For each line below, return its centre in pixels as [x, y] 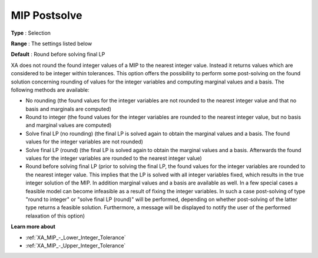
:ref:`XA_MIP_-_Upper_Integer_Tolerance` [76, 245]
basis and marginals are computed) [69, 109]
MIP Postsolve [47, 15]
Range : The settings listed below [52, 43]
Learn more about [33, 227]
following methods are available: [50, 90]
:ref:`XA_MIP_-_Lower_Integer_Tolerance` [76, 237]
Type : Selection [31, 33]
